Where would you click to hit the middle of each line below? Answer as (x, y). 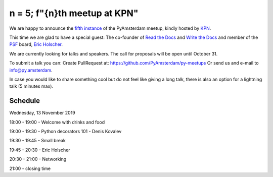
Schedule (25, 101)
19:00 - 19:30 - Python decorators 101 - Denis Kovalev (65, 131)
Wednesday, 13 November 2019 (42, 113)
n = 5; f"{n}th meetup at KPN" (74, 13)
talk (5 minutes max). (31, 86)
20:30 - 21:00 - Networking (38, 159)
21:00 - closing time (30, 168)
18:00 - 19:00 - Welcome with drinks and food (57, 122)
